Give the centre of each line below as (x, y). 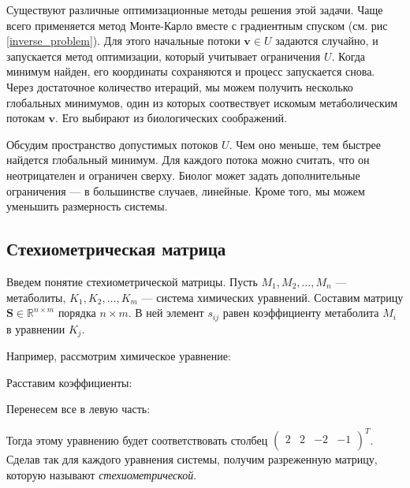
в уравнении (36, 328)
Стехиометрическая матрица (116, 249)
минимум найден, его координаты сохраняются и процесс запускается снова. (191, 71)
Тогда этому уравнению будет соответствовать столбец (137, 440)
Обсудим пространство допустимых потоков (112, 144)
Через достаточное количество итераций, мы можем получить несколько (180, 86)
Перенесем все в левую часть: (78, 409)
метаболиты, (36, 297)
